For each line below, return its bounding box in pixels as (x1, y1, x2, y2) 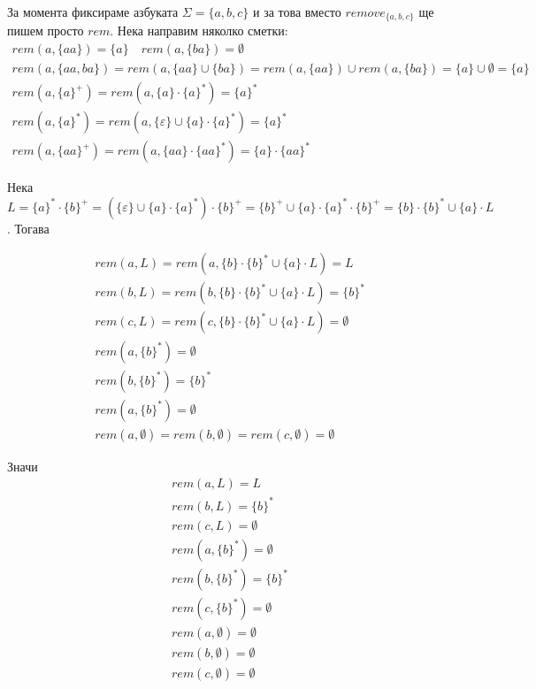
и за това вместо (253, 3, 341, 20)
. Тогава (7, 218, 50, 237)
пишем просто (7, 21, 84, 40)
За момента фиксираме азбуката (7, 3, 179, 20)
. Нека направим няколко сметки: (110, 21, 288, 40)
